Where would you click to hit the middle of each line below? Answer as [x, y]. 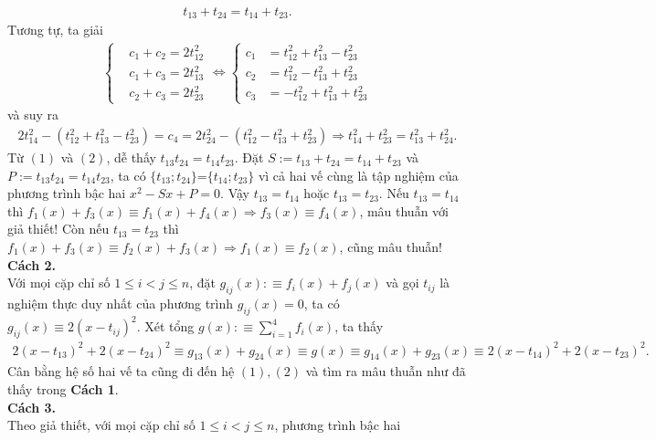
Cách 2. [32, 264]
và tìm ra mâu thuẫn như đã [386, 371]
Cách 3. [32, 407]
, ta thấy [359, 326]
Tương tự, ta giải [56, 30]
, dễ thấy [131, 157]
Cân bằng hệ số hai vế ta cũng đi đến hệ [121, 371]
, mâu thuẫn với [404, 210]
